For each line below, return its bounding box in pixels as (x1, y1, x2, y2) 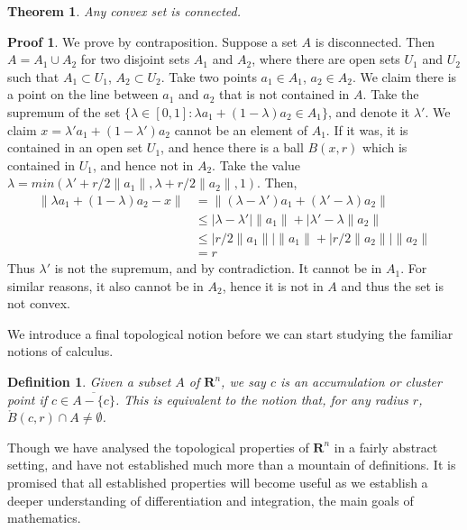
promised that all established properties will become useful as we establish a (7, 473, 428, 491)
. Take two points (160, 67, 257, 86)
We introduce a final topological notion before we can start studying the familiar (7, 324, 453, 343)
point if (7, 389, 48, 408)
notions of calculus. (7, 342, 114, 361)
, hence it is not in (222, 276, 324, 295)
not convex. (7, 294, 70, 313)
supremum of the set (7, 102, 121, 121)
